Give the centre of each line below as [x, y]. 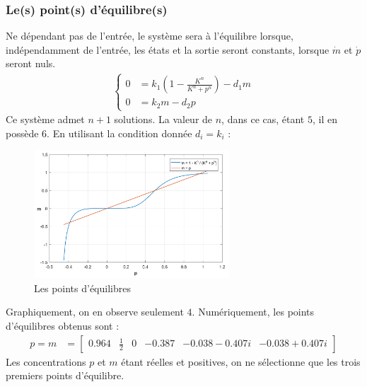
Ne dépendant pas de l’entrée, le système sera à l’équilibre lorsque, [150, 36]
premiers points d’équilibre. [65, 375]
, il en [325, 119]
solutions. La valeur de [163, 119]
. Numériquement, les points [253, 312]
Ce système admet [45, 119]
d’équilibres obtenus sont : [63, 326]
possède [22, 133]
